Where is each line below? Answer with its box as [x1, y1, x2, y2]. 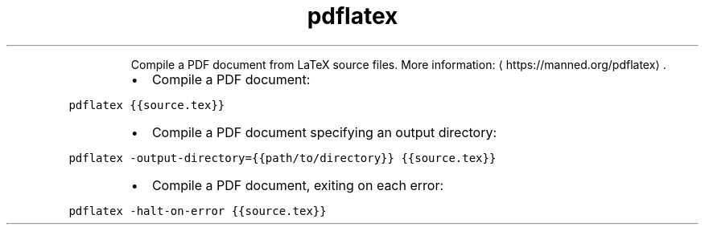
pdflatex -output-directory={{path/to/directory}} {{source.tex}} [68, 151, 497, 164]
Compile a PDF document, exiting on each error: [151, 176, 444, 193]
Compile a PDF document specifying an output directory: [151, 124, 497, 140]
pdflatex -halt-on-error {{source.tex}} [68, 204, 327, 217]
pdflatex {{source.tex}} [68, 98, 225, 111]
